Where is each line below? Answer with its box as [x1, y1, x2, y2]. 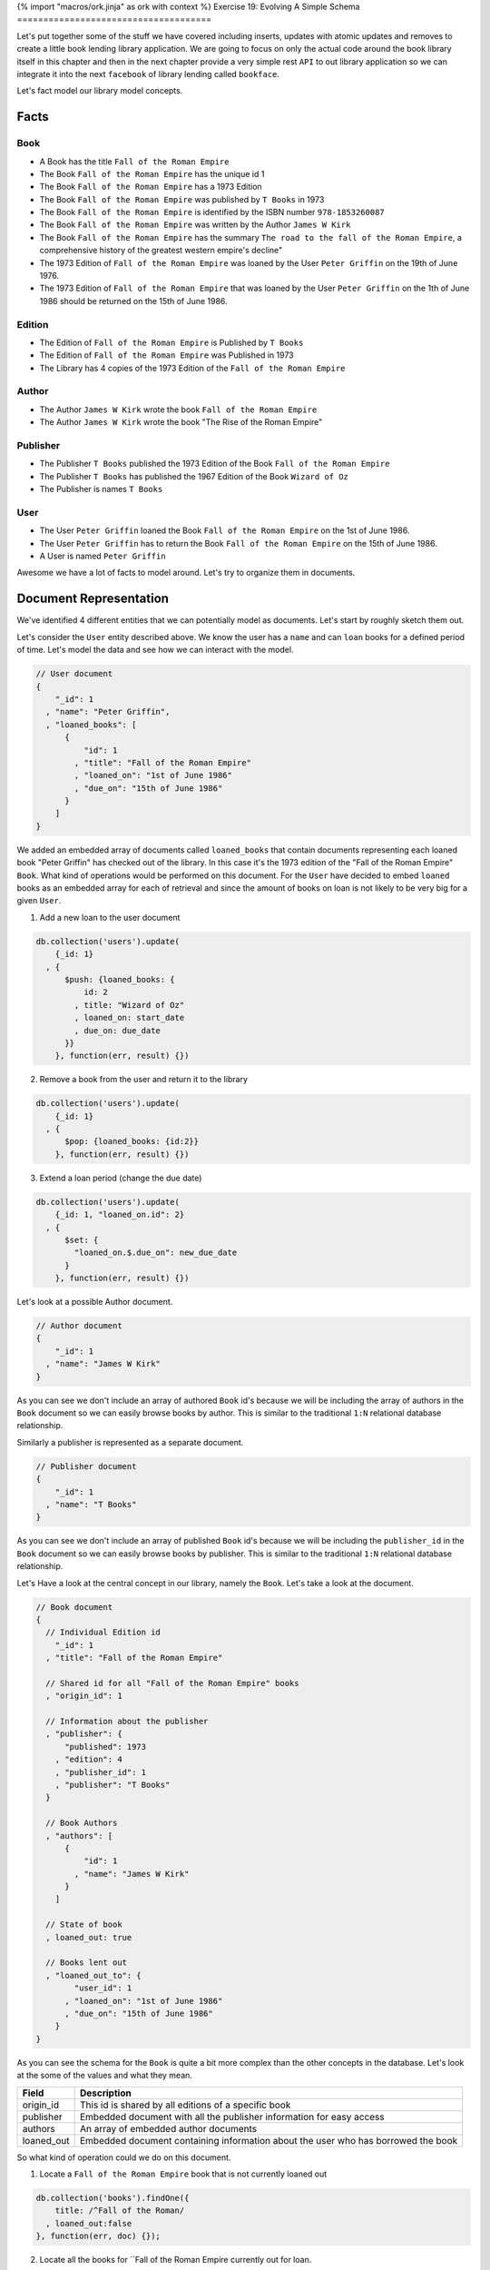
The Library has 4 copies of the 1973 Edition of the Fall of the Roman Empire [39, 362, 346, 373]
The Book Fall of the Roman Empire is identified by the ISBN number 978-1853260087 [39, 207, 385, 218]
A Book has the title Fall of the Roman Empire [39, 155, 230, 167]
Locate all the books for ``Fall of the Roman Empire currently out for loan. [39, 2255, 312, 2265]
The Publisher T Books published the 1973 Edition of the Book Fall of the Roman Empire [39, 459, 390, 469]
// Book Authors [45, 1818, 118, 1829]
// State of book [45, 1920, 122, 1929]
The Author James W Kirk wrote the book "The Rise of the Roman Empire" [39, 417, 323, 428]
